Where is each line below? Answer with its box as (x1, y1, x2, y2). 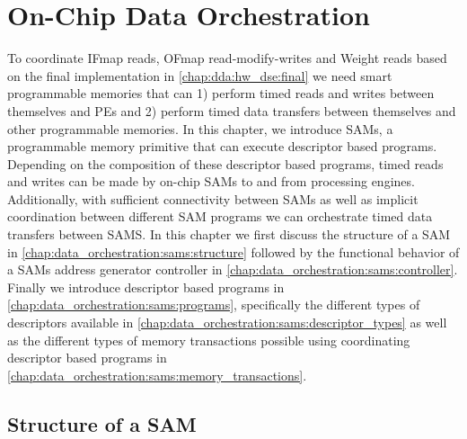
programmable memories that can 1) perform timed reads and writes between (7, 84, 435, 103)
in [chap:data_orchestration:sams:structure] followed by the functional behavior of (7, 242, 460, 261)
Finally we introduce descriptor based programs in (7, 277, 285, 296)
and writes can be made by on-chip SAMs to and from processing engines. (7, 172, 415, 191)
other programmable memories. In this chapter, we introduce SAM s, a (7, 119, 393, 138)
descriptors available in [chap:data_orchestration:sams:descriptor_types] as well (7, 313, 447, 332)
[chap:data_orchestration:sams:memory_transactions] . (7, 365, 307, 384)
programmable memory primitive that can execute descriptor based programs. (7, 137, 437, 156)
